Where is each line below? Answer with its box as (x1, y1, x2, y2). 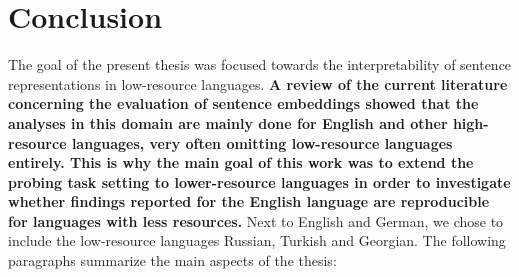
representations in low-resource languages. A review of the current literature (8, 73, 508, 94)
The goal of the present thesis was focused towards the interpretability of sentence (8, 54, 512, 75)
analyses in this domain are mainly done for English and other (8, 112, 448, 133)
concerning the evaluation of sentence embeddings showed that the (8, 93, 479, 114)
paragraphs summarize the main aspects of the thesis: (8, 250, 337, 271)
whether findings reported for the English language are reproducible (8, 191, 490, 212)
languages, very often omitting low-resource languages (71, 132, 453, 153)
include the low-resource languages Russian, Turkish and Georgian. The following (8, 230, 506, 251)
